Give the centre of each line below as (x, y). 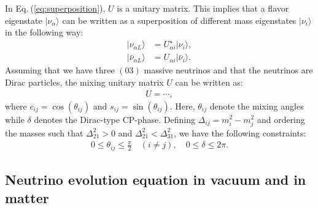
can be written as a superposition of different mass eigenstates (179, 20)
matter (27, 197)
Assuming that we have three (60, 70)
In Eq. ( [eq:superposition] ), (55, 8)
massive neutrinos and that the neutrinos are (228, 70)
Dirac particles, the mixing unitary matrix (84, 82)
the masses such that (44, 132)
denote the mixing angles (257, 106)
